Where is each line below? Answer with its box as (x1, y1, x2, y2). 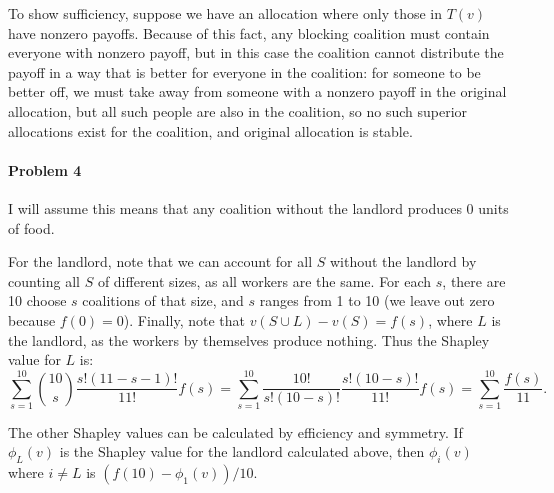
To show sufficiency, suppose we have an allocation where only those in (8, 3, 442, 23)
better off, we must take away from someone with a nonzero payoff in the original (8, 81, 507, 102)
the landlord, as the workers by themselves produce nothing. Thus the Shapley (8, 329, 490, 350)
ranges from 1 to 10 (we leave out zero (259, 290, 495, 311)
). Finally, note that (123, 309, 245, 330)
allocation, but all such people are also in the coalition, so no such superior (8, 100, 468, 121)
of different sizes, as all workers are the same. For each (97, 270, 432, 291)
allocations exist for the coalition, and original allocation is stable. (8, 120, 413, 141)
